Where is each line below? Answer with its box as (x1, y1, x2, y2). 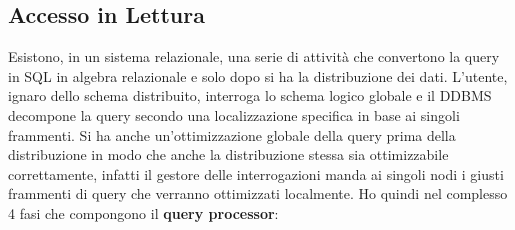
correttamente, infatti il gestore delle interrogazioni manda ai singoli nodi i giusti (8, 163, 504, 184)
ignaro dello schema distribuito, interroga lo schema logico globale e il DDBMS (8, 85, 492, 106)
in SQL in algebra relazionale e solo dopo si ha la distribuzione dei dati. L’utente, (8, 65, 508, 86)
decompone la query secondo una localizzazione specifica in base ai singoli (8, 104, 460, 125)
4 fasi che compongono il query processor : (8, 202, 279, 223)
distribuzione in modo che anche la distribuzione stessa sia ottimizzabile (8, 144, 449, 165)
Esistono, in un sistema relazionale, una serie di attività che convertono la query (8, 46, 500, 67)
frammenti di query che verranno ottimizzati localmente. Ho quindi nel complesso (8, 183, 508, 204)
